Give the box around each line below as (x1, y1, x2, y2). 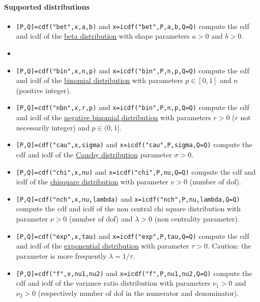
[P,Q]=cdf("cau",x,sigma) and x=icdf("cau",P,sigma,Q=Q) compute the (16, 139, 252, 150)
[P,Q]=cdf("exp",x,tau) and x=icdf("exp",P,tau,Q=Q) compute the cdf (16, 230, 249, 241)
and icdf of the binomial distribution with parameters (16, 75, 183, 86)
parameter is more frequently (16, 250, 107, 261)
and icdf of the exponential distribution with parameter (16, 240, 189, 251)
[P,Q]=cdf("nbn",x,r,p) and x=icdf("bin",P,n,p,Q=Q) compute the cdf (16, 102, 249, 113)
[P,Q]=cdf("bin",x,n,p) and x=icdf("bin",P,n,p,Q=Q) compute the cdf (16, 65, 249, 75)
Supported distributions (4, 1, 90, 12)
